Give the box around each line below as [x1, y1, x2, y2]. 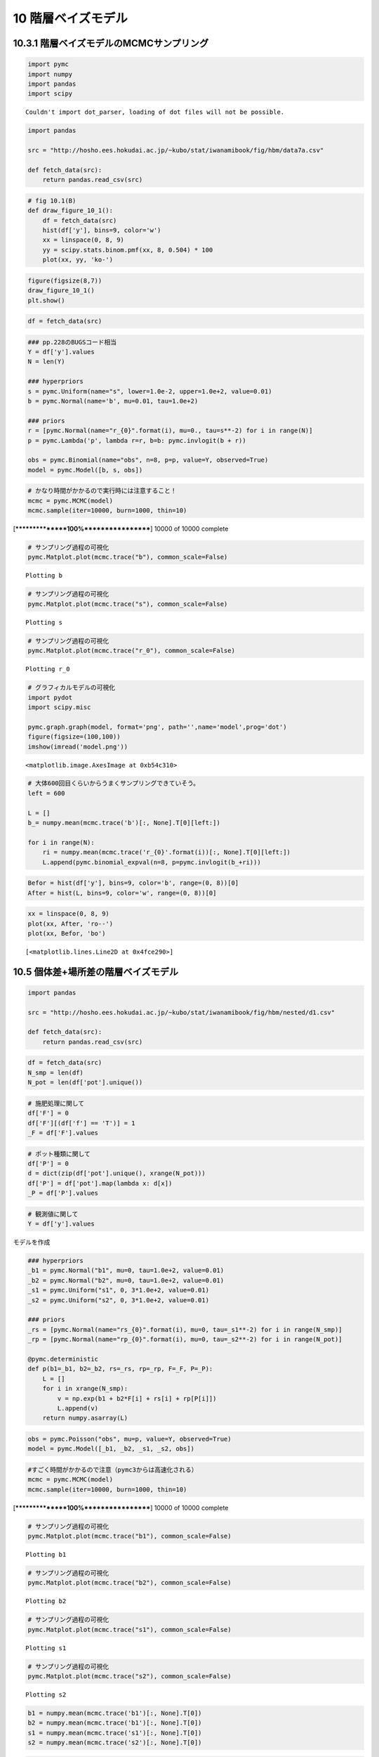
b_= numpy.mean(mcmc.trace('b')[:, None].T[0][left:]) [27, 819, 220, 827]
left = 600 [27, 789, 65, 797]
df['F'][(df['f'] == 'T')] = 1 [27, 1119, 136, 1127]
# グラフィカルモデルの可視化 [27, 684, 116, 692]
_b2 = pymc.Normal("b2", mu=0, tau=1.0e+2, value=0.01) [27, 1276, 225, 1284]
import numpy [27, 70, 73, 78]
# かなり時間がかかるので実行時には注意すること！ [27, 487, 177, 495]
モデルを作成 [13, 1238, 51, 1247]
